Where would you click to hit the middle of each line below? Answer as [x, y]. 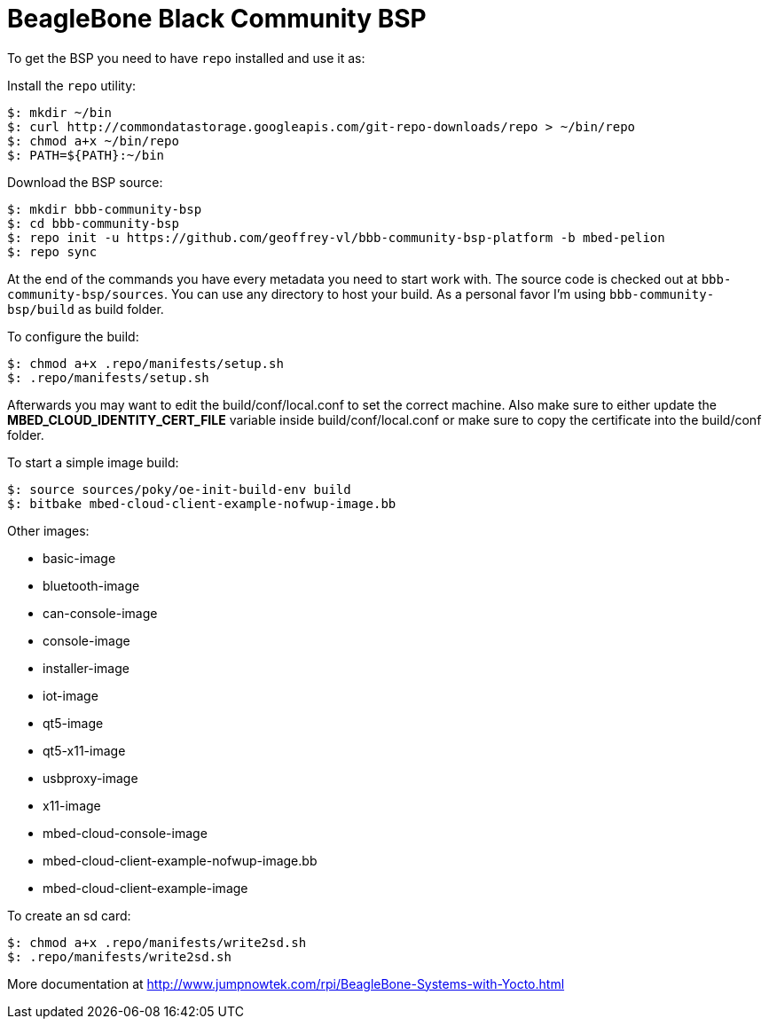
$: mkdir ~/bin [60, 112]
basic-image [79, 558]
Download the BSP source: [85, 182]
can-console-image [100, 613]
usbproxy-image [90, 778]
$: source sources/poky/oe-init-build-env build [179, 489]
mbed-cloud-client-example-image [145, 888]
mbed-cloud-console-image [125, 833]
